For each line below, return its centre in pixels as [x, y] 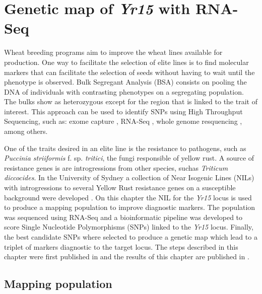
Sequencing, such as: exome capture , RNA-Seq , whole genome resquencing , [123, 121]
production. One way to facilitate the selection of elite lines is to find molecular [126, 62]
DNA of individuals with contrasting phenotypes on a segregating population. [124, 91]
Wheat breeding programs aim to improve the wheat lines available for [113, 52]
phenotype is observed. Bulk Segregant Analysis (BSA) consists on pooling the [125, 82]
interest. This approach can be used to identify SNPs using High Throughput [123, 111]
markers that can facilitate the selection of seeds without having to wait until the [129, 72]
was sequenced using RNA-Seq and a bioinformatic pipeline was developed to [123, 217]
